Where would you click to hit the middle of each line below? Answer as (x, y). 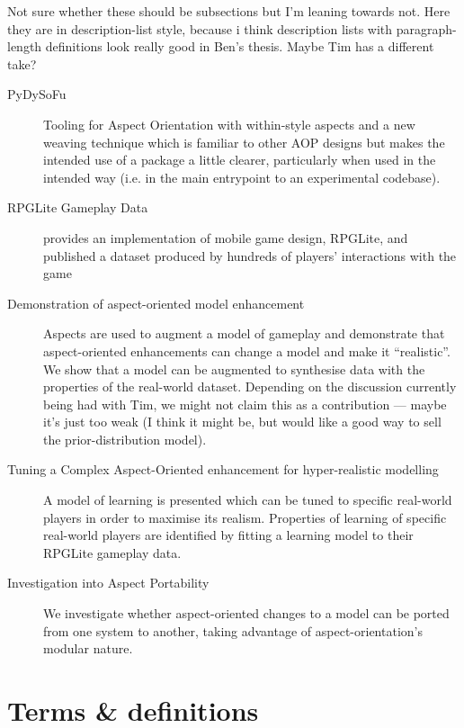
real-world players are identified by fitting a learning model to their (228, 535)
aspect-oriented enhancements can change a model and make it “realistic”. (247, 351)
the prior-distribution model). (125, 439)
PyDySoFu (37, 94)
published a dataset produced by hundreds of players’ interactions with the (250, 255)
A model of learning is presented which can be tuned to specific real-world (248, 500)
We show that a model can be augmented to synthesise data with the (234, 368)
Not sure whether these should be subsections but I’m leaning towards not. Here (229, 11)
